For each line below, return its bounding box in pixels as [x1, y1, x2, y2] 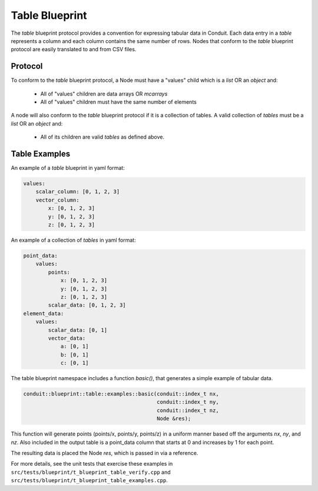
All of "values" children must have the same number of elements [40, 98, 197, 106]
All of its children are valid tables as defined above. [40, 133, 165, 141]
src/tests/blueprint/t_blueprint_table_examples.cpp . [11, 477, 168, 484]
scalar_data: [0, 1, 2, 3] [48, 302, 126, 309]
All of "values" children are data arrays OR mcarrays [40, 90, 168, 97]
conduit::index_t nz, [157, 407, 219, 414]
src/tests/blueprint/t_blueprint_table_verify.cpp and [11, 469, 171, 476]
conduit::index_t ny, [157, 398, 219, 406]
